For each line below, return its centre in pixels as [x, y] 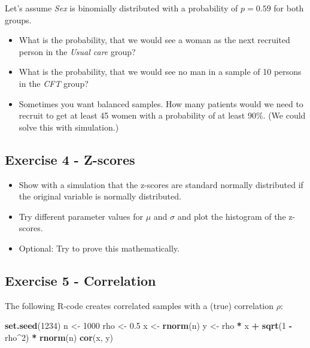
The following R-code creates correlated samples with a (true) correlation [139, 305]
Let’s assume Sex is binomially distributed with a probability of [121, 8]
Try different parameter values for [81, 216]
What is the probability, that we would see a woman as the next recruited [154, 40]
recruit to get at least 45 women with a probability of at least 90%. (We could [162, 115]
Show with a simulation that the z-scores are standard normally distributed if [161, 184]
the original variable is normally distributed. [100, 196]
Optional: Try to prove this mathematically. [99, 248]
